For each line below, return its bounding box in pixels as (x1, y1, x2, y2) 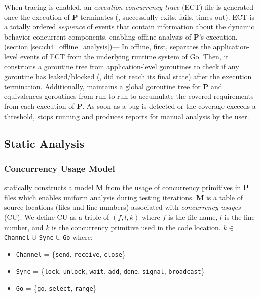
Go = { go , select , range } (16, 283, 97, 293)
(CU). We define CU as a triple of (4, 211, 109, 222)
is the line (224, 211, 255, 222)
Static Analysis (4, 135, 85, 151)
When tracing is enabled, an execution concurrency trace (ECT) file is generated (4, 2, 253, 12)
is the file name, (168, 211, 218, 222)
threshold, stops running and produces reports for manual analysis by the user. (4, 110, 249, 121)
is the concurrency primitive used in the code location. (52, 221, 221, 232)
